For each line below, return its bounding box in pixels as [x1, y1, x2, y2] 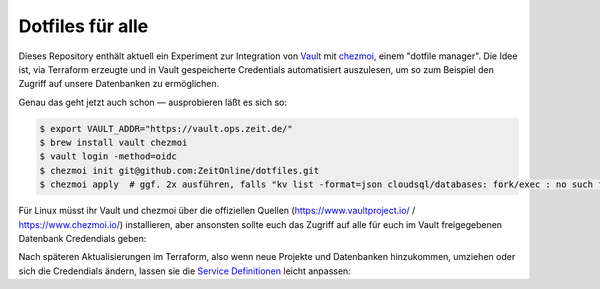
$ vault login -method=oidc [39, 151, 177, 162]
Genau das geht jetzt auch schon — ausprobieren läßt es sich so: [18, 96, 287, 108]
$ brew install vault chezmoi [39, 137, 188, 149]
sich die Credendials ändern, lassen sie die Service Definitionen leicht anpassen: [18, 265, 352, 277]
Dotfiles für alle [18, 15, 149, 37]
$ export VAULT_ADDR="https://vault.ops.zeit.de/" [39, 123, 294, 134]
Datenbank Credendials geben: [18, 233, 147, 245]
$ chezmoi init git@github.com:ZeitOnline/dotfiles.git [39, 165, 320, 176]
